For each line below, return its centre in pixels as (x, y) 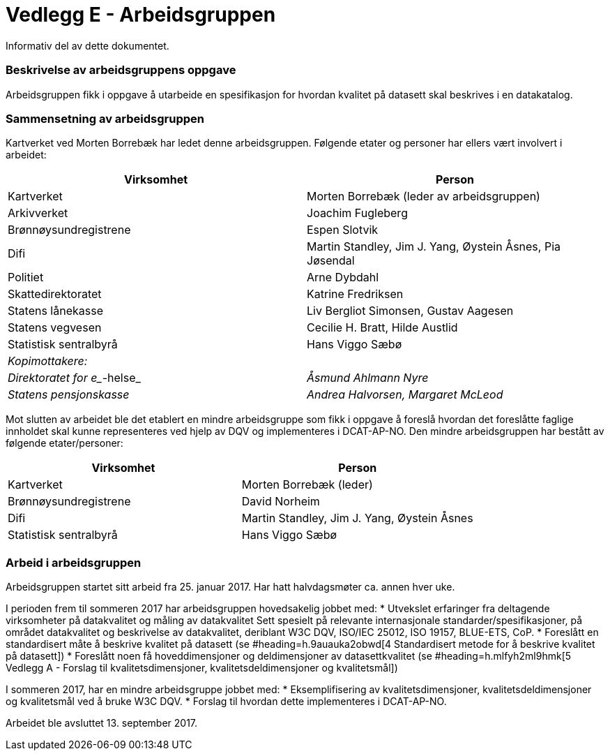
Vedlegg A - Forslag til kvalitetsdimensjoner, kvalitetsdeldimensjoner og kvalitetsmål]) (202, 668)
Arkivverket (38, 213)
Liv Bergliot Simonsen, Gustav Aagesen (410, 311)
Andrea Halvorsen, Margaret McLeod (405, 395)
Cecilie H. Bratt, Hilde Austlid (382, 328)
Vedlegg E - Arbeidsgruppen (141, 15)
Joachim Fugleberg (357, 213)
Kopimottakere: (48, 361)
